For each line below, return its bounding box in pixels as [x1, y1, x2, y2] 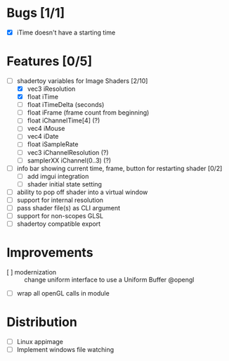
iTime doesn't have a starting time [16, 28, 116, 37]
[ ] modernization [6, 268, 57, 277]
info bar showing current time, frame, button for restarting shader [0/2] [16, 164, 223, 172]
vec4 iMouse [27, 125, 65, 133]
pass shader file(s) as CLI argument [16, 203, 121, 212]
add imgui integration [27, 172, 89, 180]
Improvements [6, 245, 93, 261]
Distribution [6, 315, 78, 330]
